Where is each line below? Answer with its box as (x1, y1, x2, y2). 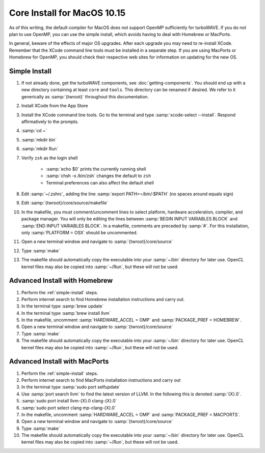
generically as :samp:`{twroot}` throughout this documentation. (21, 93, 149, 99)
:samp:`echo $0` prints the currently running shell (46, 166, 147, 172)
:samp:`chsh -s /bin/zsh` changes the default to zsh (46, 173, 151, 179)
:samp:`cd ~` (21, 128, 47, 134)
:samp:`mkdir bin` (21, 137, 57, 143)
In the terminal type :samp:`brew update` (21, 303, 104, 309)
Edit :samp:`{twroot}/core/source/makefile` (21, 200, 108, 206)
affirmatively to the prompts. (21, 119, 79, 124)
